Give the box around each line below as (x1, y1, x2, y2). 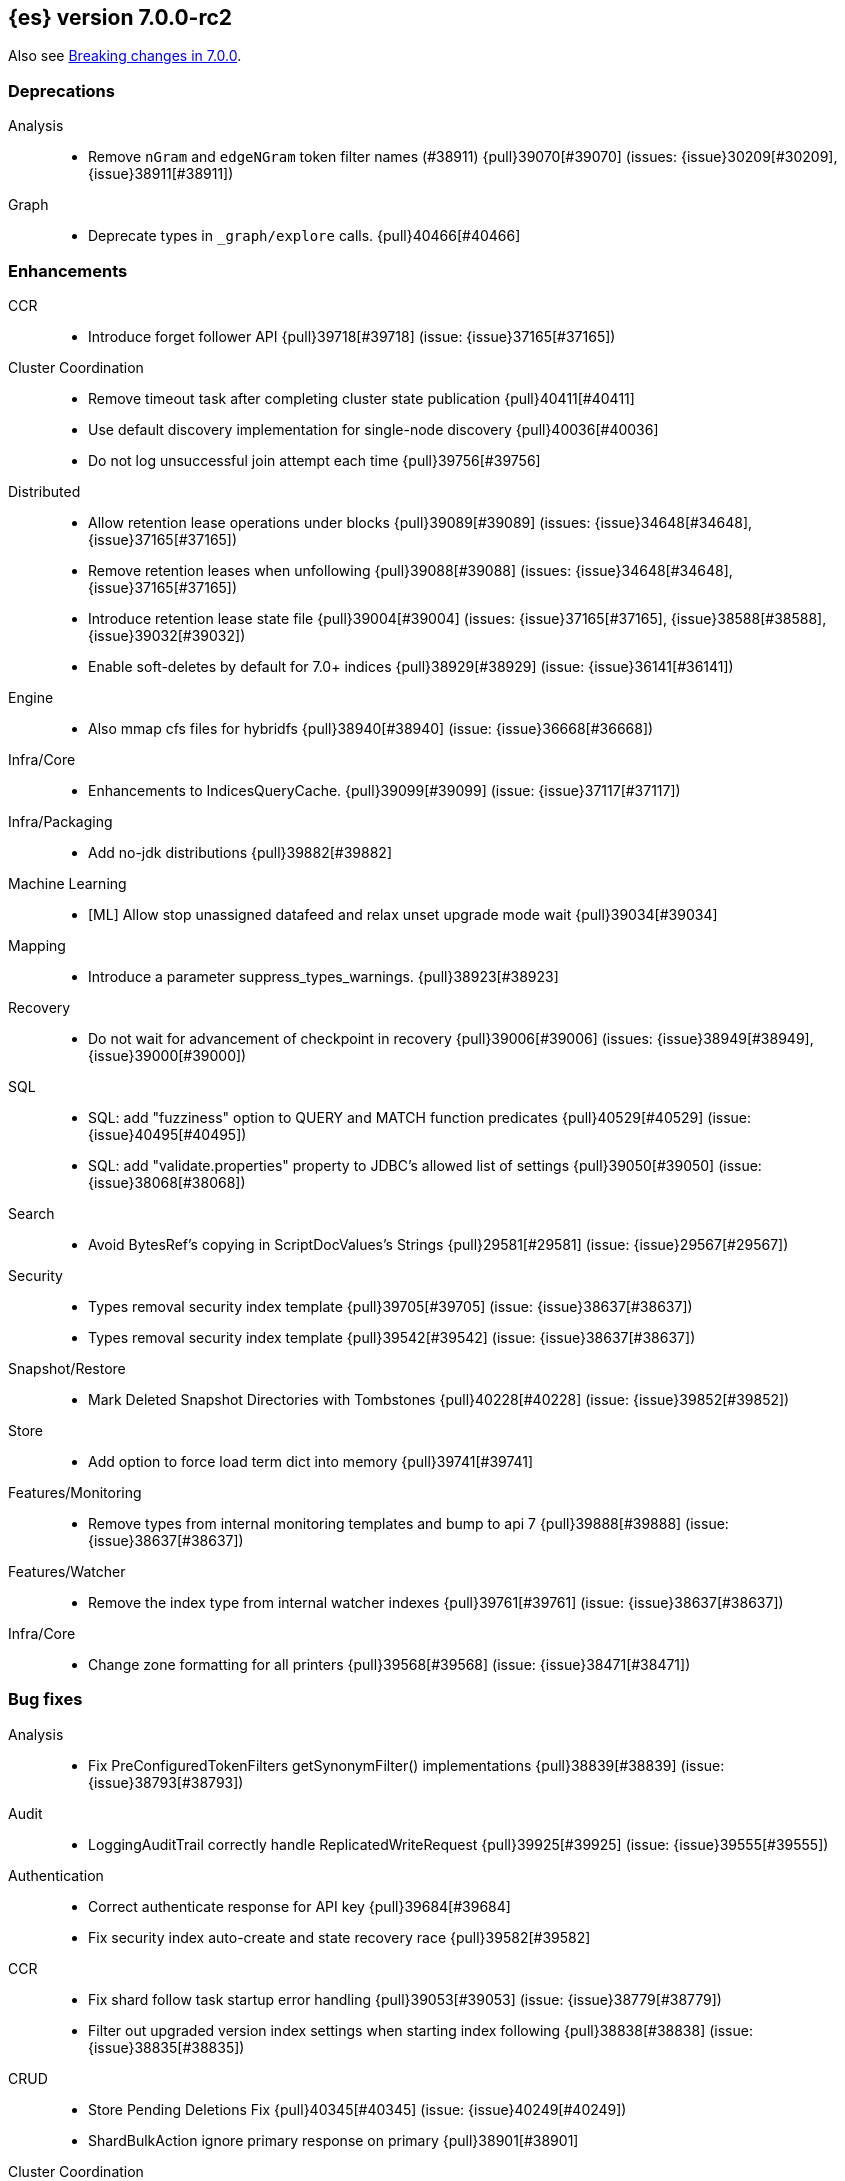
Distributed (8, 482, 81, 500)
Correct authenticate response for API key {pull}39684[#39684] (88, 1897, 511, 1915)
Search (8, 1204, 55, 1222)
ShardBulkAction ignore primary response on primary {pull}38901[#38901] (88, 2131, 579, 2149)
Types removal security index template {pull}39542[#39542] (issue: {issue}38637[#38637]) (88, 1328, 696, 1346)
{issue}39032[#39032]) (88, 626, 246, 644)
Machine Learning (8, 874, 127, 892)
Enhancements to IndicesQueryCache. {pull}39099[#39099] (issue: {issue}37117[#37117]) (88, 781, 681, 799)
